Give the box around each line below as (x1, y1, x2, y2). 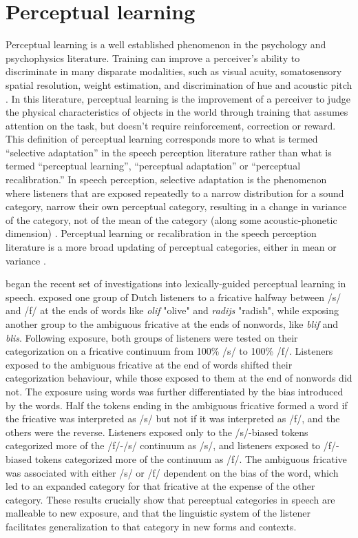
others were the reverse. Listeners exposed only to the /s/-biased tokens (6, 424, 308, 439)
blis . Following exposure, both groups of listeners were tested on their (6, 330, 298, 344)
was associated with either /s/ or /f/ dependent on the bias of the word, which (6, 465, 339, 479)
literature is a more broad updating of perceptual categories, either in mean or (6, 240, 337, 254)
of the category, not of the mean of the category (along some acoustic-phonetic (6, 212, 337, 227)
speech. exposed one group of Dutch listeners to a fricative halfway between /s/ (6, 289, 341, 304)
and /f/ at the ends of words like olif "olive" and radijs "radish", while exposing (6, 303, 339, 318)
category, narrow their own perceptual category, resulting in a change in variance (6, 199, 347, 214)
